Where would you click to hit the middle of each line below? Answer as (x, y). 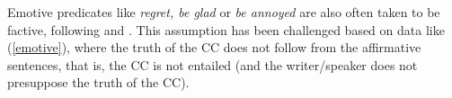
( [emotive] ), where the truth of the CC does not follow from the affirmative (214, 47)
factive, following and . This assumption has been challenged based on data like (226, 29)
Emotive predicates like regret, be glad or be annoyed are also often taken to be (224, 12)
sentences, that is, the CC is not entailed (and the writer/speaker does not (213, 64)
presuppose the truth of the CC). (98, 82)
